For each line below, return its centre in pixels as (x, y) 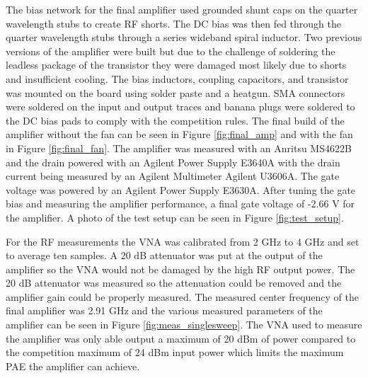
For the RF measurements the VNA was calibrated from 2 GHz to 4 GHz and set (183, 241)
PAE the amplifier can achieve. (73, 366)
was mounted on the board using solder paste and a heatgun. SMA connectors (176, 92)
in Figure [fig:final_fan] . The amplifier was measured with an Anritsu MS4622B (179, 148)
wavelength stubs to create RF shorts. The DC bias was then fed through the (174, 23)
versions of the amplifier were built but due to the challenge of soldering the (171, 51)
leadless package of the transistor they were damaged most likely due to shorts (176, 65)
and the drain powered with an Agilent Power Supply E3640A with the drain (173, 162)
